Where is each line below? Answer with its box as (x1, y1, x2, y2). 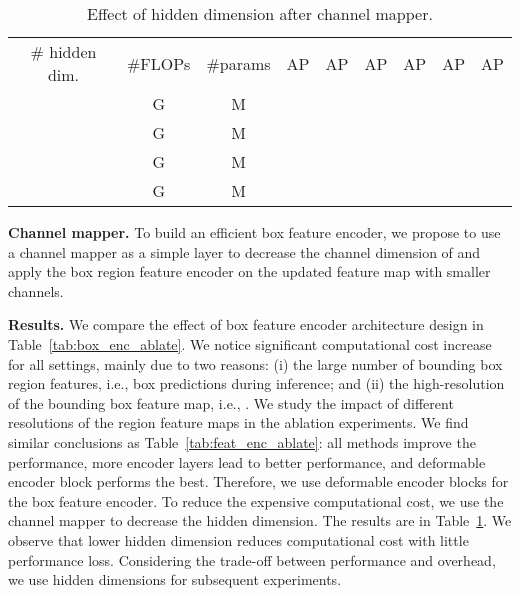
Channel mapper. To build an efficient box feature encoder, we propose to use (8, 222, 501, 242)
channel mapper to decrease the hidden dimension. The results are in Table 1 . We (8, 510, 512, 531)
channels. (8, 280, 64, 301)
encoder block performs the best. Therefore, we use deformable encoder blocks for (8, 471, 509, 492)
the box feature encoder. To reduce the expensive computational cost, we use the (8, 490, 504, 511)
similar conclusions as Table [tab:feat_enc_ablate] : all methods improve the (8, 431, 476, 452)
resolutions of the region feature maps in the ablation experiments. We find (8, 412, 469, 433)
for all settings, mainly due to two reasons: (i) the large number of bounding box (8, 353, 503, 374)
